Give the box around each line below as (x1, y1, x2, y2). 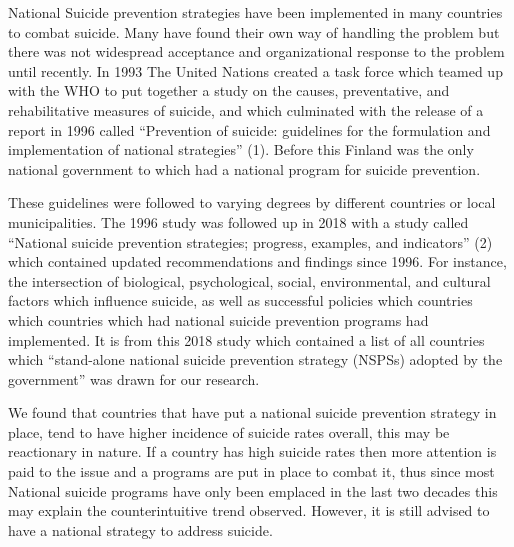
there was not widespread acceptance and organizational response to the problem (8, 41, 505, 62)
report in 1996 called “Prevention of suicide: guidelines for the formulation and (8, 119, 491, 140)
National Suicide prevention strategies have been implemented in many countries (8, 2, 503, 22)
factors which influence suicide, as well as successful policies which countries (8, 290, 473, 311)
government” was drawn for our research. (8, 368, 260, 389)
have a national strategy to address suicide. (8, 519, 273, 540)
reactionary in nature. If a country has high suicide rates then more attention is (8, 441, 497, 462)
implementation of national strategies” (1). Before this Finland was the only (8, 139, 474, 160)
